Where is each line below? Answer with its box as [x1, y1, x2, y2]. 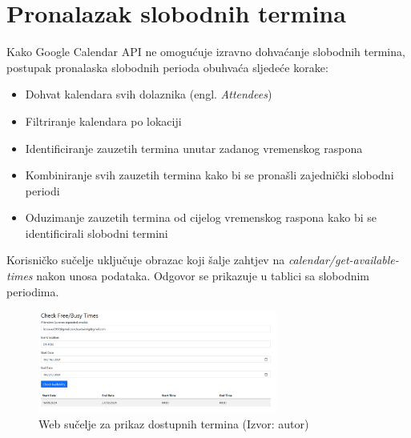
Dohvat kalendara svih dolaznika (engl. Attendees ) [25, 86, 272, 102]
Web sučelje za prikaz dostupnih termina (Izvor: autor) [38, 415, 309, 432]
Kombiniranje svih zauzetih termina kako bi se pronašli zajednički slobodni [25, 167, 394, 183]
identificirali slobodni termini [25, 224, 168, 241]
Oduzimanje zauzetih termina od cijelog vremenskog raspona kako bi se [25, 209, 377, 226]
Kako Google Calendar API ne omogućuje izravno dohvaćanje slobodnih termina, [6, 43, 405, 60]
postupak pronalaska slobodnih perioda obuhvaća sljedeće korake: [6, 58, 328, 75]
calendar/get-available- [288, 251, 399, 268]
